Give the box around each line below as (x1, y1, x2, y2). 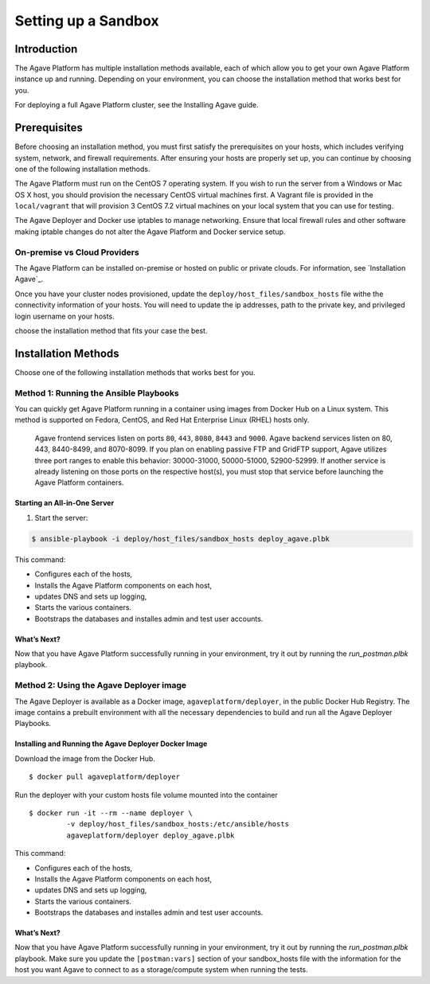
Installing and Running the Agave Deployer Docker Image (14, 739, 208, 748)
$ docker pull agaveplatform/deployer (29, 772, 181, 782)
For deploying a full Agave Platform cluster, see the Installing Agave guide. (14, 100, 259, 110)
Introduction (14, 42, 78, 56)
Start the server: (34, 513, 88, 522)
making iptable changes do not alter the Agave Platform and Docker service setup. (14, 227, 286, 236)
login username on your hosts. (14, 311, 115, 321)
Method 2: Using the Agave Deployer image (14, 680, 187, 691)
